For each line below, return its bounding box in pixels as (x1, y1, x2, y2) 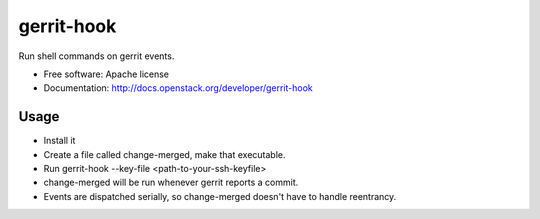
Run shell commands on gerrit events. (18, 50, 175, 62)
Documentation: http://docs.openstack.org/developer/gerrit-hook (43, 82, 314, 94)
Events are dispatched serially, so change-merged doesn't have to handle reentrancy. (43, 190, 397, 202)
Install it (43, 135, 76, 147)
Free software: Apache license (43, 68, 170, 80)
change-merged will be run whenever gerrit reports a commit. (43, 176, 299, 189)
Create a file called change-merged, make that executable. (43, 148, 286, 160)
